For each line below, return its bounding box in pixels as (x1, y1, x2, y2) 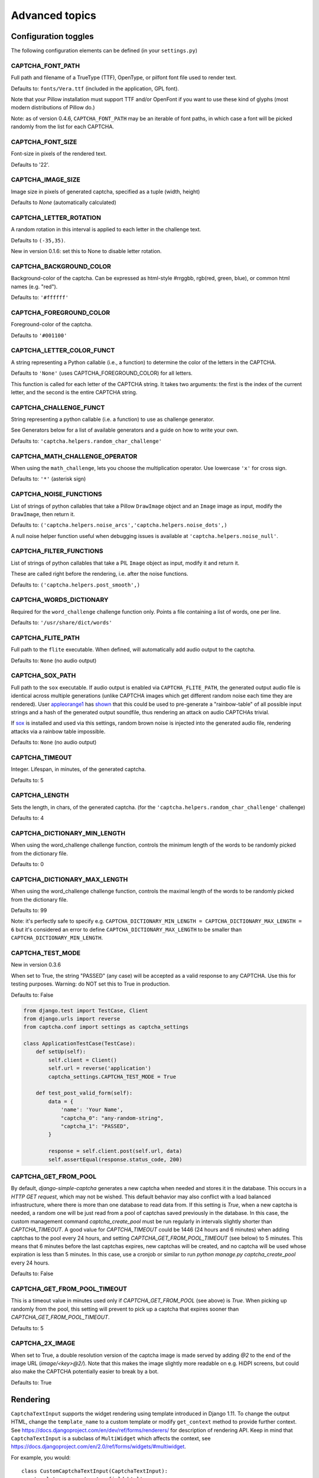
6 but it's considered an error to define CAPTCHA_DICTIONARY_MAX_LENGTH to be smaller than (11, 926, 242, 933)
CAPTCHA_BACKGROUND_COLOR (11, 262, 112, 270)
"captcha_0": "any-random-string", (60, 1114, 164, 1122)
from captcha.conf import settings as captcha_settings (23, 1023, 189, 1030)
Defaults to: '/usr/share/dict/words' (11, 619, 112, 626)
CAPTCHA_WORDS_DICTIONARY (11, 596, 109, 604)
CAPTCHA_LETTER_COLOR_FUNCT (11, 346, 115, 355)
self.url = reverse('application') (48, 1065, 152, 1072)
